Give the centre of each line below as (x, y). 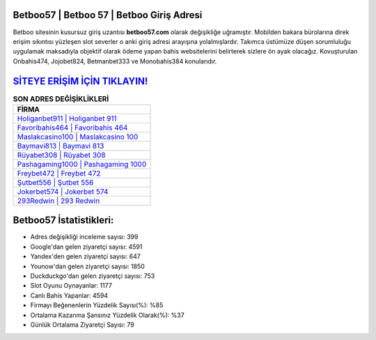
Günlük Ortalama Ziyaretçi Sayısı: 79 (83, 325)
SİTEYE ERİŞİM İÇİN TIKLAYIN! (80, 81)
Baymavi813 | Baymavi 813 (61, 146)
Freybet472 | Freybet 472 (59, 173)
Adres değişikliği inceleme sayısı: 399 (84, 237)
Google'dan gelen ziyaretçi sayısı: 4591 (86, 247)
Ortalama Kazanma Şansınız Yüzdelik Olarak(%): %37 (107, 315)
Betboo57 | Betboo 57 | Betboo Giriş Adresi (108, 15)
